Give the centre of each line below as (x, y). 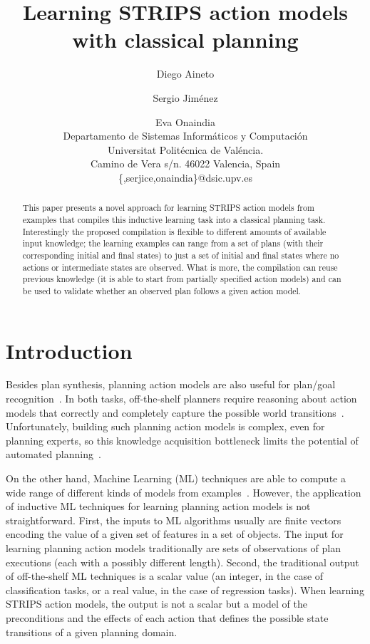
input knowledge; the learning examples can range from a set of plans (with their (173, 243)
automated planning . (53, 454)
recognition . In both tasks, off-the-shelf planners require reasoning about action (181, 399)
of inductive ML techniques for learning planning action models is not (158, 506)
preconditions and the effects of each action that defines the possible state (167, 617)
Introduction (69, 350)
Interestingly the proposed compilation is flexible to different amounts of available (174, 231)
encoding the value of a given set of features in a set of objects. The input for (175, 534)
